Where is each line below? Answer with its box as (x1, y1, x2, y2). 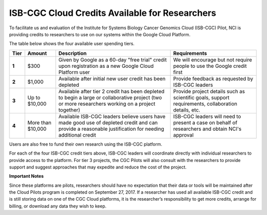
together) (58, 107, 81, 113)
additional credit (58, 131, 96, 138)
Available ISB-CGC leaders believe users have (58, 113, 166, 120)
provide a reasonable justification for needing (58, 125, 164, 132)
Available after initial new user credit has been (58, 75, 166, 82)
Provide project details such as (173, 88, 245, 95)
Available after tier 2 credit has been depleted (58, 88, 165, 95)
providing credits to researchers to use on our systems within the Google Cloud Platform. (9, 31, 190, 37)
